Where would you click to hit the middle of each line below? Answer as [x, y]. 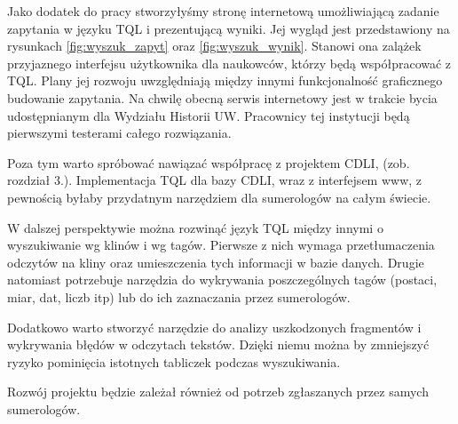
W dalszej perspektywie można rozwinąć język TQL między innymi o [195, 227]
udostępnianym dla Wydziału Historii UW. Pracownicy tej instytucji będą [209, 115]
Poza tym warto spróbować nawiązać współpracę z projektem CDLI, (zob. [209, 162]
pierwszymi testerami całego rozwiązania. [119, 133]
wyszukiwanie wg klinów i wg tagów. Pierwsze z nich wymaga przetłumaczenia [221, 245]
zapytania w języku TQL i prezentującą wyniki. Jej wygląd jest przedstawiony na [229, 28]
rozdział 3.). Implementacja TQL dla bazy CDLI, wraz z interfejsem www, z [215, 180]
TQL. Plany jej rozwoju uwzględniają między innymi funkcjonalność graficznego [225, 80]
